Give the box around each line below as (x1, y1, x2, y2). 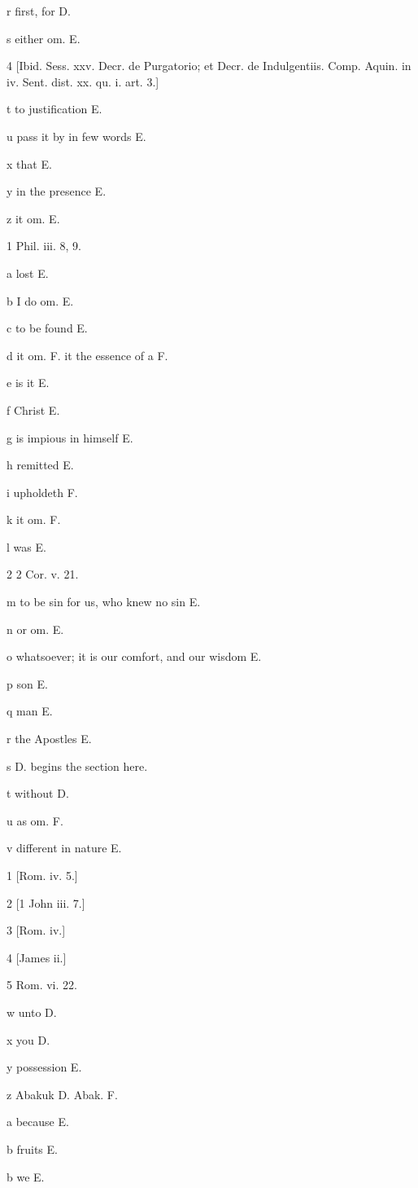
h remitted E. (7, 456, 74, 473)
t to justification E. (7, 100, 102, 117)
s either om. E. (7, 29, 81, 46)
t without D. (7, 785, 69, 802)
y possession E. (7, 1058, 82, 1076)
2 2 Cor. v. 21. (7, 565, 79, 583)
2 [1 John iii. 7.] (7, 894, 85, 911)
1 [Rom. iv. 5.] (7, 867, 78, 883)
